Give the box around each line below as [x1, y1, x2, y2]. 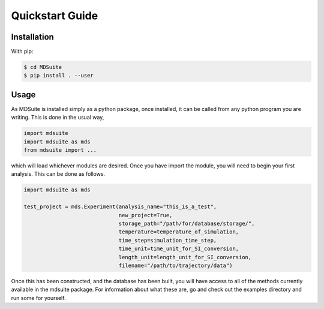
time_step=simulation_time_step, [118, 237, 217, 244]
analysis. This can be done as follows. [11, 170, 105, 178]
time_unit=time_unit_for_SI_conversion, [118, 245, 239, 252]
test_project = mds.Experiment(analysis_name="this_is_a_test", [23, 203, 217, 210]
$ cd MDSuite [23, 64, 62, 71]
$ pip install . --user [23, 72, 94, 79]
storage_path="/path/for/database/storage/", [118, 220, 255, 227]
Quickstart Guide [11, 9, 98, 22]
